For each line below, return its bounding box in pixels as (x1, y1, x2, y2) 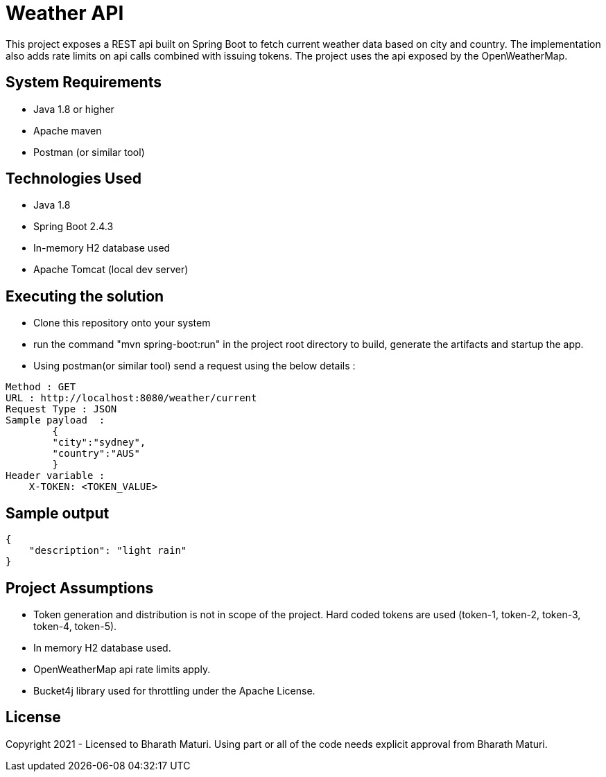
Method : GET (6, 381, 76, 393)
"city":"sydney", (52, 437, 146, 448)
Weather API (6, 1, 124, 25)
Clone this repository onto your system (33, 317, 211, 329)
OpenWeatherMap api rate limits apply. (33, 663, 211, 675)
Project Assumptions (6, 579, 154, 597)
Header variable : (6, 470, 105, 482)
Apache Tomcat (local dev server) (33, 263, 189, 276)
